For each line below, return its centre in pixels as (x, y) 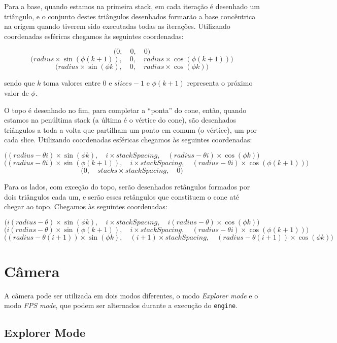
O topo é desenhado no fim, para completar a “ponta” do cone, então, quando (125, 110)
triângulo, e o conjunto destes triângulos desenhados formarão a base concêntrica (130, 16)
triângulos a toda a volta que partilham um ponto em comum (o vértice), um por (131, 129)
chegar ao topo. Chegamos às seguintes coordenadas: (86, 206)
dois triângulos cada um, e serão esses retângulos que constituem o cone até (122, 196)
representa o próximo (220, 83)
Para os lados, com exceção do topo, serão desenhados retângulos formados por (127, 186)
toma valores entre (72, 83)
